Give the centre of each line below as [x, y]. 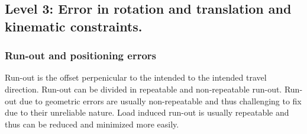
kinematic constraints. [74, 26]
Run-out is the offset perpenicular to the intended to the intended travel [136, 77]
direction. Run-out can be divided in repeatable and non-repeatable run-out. [143, 89]
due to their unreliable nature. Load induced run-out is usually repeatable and [147, 112]
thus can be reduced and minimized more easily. [92, 124]
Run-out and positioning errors [81, 55]
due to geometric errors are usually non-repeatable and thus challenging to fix [160, 100]
